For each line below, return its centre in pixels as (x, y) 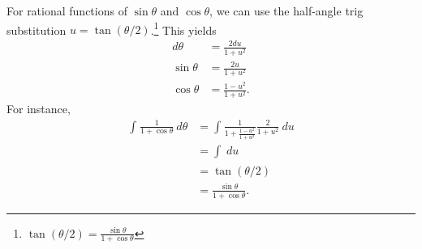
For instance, (39, 109)
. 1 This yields (183, 28)
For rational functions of (67, 11)
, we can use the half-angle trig (286, 11)
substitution (37, 30)
